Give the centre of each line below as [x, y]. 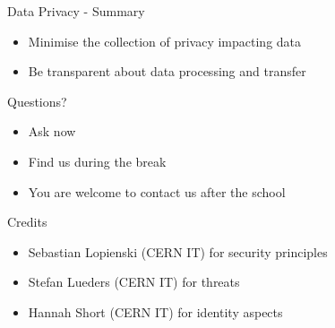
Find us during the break [97, 161]
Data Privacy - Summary [76, 11]
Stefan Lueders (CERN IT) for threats [134, 282]
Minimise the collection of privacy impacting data [165, 41]
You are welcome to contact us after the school [157, 191]
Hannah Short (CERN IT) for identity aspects [155, 311]
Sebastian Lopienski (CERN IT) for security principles [178, 251]
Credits [27, 222]
